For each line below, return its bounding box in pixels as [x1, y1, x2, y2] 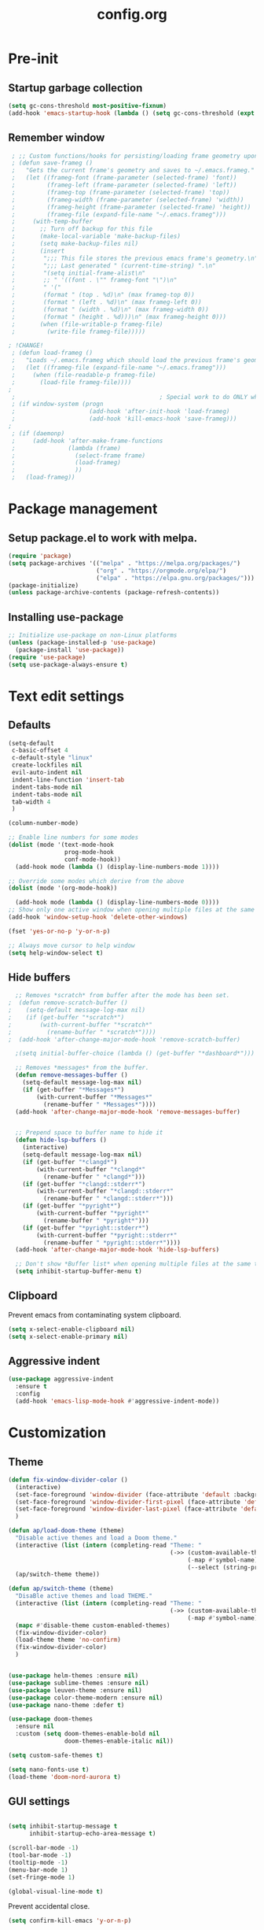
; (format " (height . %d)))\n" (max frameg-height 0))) [11, 312, 226, 320]
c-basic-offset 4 [11, 746, 68, 755]
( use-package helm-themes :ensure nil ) [8, 1672, 139, 1680]
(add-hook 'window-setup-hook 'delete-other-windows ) [8, 913, 189, 921]
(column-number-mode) [8, 819, 79, 827]
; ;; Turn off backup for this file [11, 225, 153, 233]
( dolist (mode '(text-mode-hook [8, 841, 114, 849]
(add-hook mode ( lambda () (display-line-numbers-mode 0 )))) [15, 899, 220, 907]
